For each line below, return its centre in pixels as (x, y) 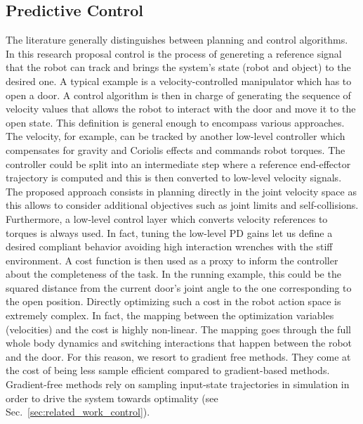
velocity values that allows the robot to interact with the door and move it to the (181, 109)
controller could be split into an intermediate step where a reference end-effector (178, 163)
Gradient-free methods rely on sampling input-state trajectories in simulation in (178, 384)
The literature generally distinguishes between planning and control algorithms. (177, 40)
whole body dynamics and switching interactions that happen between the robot (179, 343)
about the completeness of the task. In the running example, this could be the (173, 274)
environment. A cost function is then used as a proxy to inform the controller (172, 260)
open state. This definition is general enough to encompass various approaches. (175, 122)
